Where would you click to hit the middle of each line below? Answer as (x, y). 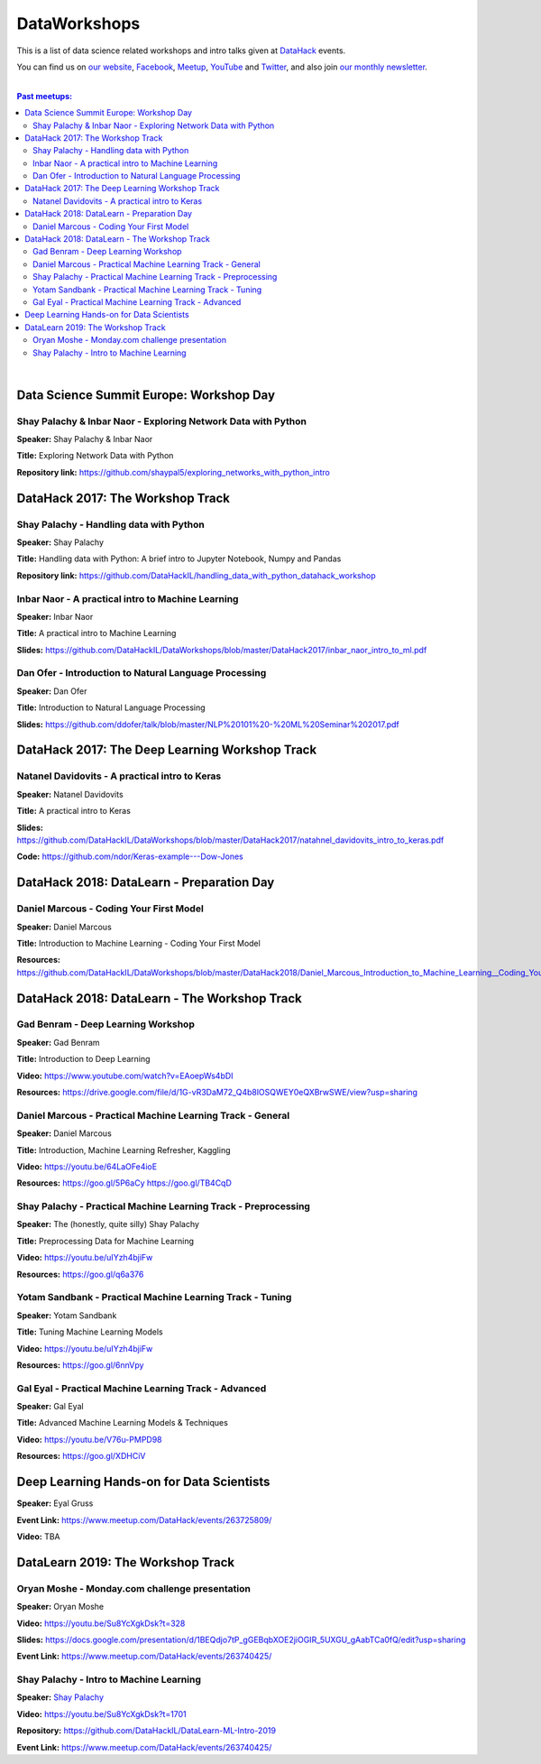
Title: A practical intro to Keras (73, 811)
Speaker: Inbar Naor (55, 616)
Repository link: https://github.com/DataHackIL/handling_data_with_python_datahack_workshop (196, 575)
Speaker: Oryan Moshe (60, 1607)
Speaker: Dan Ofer (52, 691)
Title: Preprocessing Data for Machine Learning (105, 1241)
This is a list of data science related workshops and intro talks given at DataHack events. (181, 51)
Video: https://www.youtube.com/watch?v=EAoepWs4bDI (125, 1076)
